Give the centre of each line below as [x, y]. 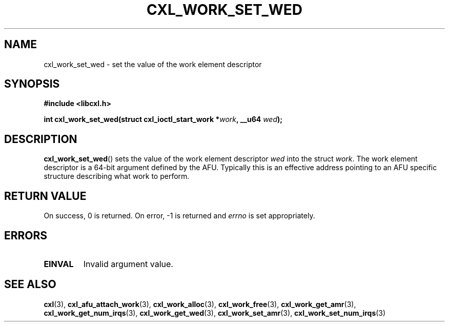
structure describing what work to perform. [117, 176]
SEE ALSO [30, 284]
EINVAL [59, 264]
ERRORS [26, 235]
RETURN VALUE [45, 196]
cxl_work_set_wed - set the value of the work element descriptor [153, 64]
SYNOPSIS [32, 84]
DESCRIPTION [41, 139]
